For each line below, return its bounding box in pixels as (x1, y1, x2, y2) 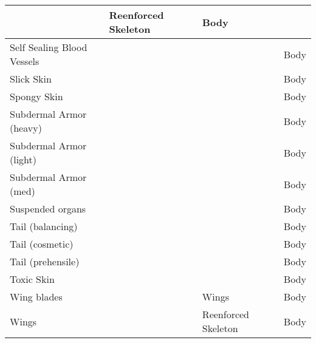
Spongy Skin (10, 89, 63, 103)
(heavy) (10, 121, 42, 135)
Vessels (10, 54, 39, 68)
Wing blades (10, 290, 63, 304)
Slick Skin (10, 72, 52, 86)
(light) (10, 152, 37, 166)
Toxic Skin (10, 272, 55, 286)
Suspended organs (10, 202, 86, 216)
